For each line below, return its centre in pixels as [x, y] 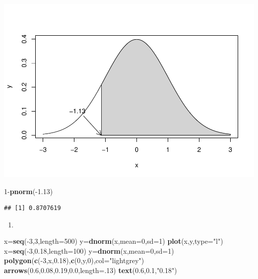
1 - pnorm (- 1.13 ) [29, 191]
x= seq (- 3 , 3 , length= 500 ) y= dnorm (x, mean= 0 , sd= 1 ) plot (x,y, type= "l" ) [114, 241]
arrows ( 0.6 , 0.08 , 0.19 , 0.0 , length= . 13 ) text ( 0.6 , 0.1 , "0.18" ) [91, 270]
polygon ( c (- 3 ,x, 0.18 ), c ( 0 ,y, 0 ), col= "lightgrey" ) [74, 260]
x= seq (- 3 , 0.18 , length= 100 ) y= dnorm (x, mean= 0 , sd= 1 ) [89, 250]
